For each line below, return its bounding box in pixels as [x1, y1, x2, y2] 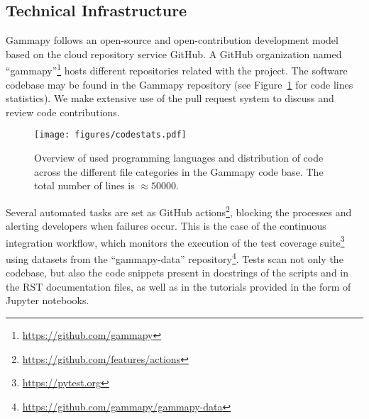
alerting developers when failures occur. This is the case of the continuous [6, 218, 326, 233]
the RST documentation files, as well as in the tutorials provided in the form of [6, 279, 351, 294]
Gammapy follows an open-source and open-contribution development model [6, 33, 338, 48]
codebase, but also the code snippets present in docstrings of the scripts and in [6, 265, 349, 280]
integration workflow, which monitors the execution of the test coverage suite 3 [6, 233, 345, 250]
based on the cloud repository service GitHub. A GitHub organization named [6, 46, 342, 61]
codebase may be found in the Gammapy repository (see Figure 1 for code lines [6, 77, 353, 91]
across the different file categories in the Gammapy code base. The [34, 164, 324, 179]
